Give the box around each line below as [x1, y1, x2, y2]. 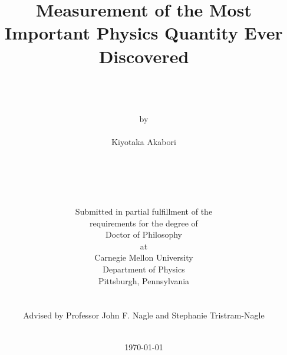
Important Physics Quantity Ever [5, 21, 283, 45]
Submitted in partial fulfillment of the [75, 205, 213, 218]
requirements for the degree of [90, 216, 198, 229]
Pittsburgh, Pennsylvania [98, 274, 190, 287]
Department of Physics [103, 263, 185, 275]
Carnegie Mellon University [94, 251, 193, 264]
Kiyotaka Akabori [111, 136, 176, 148]
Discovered [98, 44, 189, 68]
